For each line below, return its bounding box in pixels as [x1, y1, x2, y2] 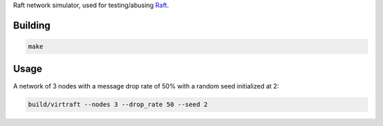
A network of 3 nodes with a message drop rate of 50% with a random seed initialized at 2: [13, 81, 279, 90]
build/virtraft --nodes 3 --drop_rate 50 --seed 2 [28, 101, 209, 109]
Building [13, 19, 51, 31]
